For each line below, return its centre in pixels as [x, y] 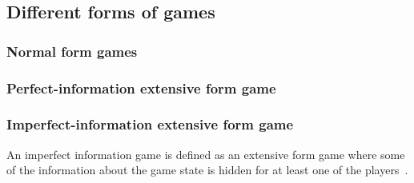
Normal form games [72, 51]
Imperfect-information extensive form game [150, 124]
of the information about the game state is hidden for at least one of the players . [207, 170]
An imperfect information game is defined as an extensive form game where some [206, 154]
